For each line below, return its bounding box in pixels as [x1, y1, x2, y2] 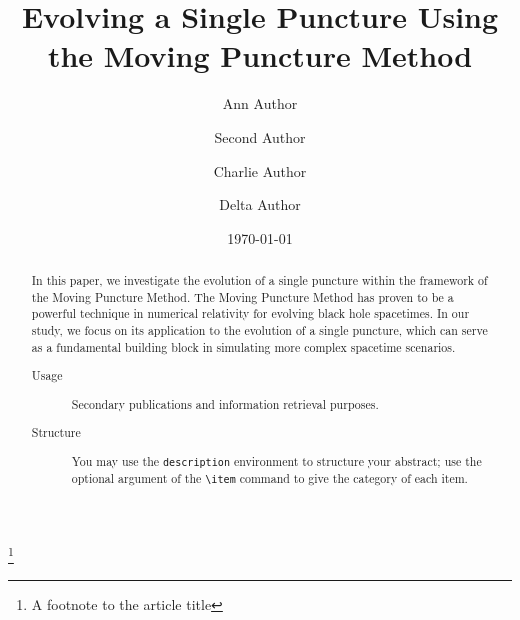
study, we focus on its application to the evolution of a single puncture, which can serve [31, 322, 488, 339]
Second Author [214, 126, 306, 147]
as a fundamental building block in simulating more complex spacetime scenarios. [31, 338, 456, 355]
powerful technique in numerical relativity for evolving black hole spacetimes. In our [31, 305, 470, 322]
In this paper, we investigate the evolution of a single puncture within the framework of [31, 272, 488, 289]
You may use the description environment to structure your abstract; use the [71, 452, 482, 469]
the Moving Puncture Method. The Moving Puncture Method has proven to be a [31, 288, 454, 305]
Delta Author [219, 194, 301, 215]
